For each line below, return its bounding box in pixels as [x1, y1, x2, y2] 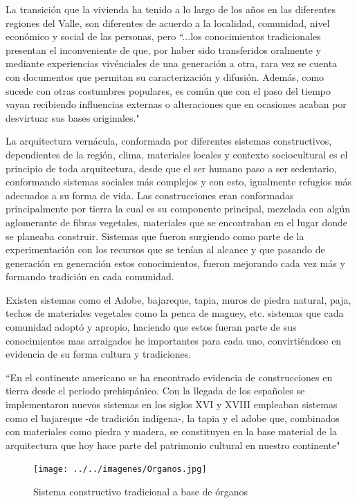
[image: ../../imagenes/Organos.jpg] [33, 464, 207, 475]
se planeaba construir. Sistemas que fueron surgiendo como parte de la [6, 228, 304, 243]
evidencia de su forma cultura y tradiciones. [6, 347, 192, 361]
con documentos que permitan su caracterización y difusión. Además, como [6, 69, 324, 84]
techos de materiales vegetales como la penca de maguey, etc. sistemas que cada [6, 306, 344, 320]
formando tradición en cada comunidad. [6, 269, 174, 284]
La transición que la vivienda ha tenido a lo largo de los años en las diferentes [6, 2, 336, 16]
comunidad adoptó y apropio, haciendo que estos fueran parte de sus [6, 320, 297, 334]
